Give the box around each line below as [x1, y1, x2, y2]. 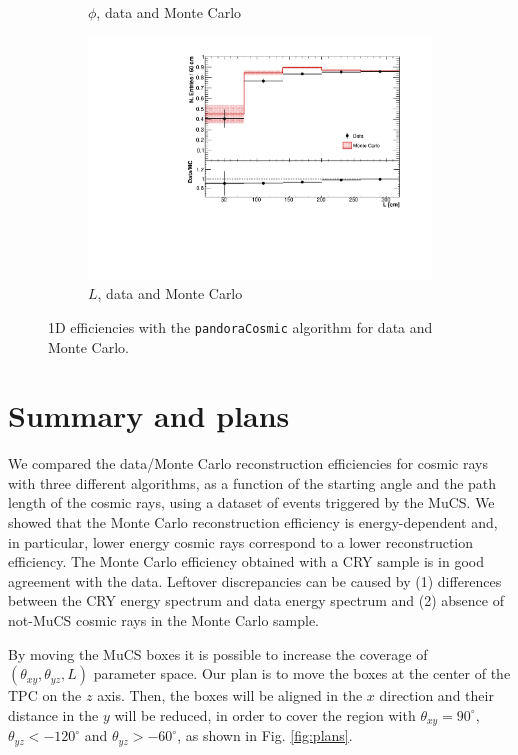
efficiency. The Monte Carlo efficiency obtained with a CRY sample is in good [8, 551, 484, 572]
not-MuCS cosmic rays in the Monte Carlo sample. [8, 610, 320, 631]
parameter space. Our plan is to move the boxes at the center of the [93, 663, 511, 684]
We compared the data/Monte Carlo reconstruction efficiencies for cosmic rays [8, 453, 488, 474]
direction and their [379, 685, 494, 706]
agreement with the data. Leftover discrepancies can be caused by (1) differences [8, 570, 502, 591]
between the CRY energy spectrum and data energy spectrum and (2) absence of [8, 590, 504, 611]
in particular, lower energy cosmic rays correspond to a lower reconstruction [8, 531, 474, 552]
